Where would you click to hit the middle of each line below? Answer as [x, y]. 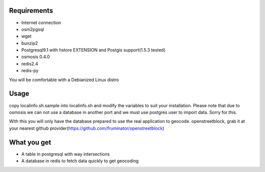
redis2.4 [30, 63]
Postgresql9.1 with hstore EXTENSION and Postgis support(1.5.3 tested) [93, 50]
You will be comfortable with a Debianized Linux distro [64, 80]
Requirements [31, 11]
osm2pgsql [33, 29]
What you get [30, 142]
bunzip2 [30, 43]
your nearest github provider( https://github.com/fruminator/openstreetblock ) [87, 128]
